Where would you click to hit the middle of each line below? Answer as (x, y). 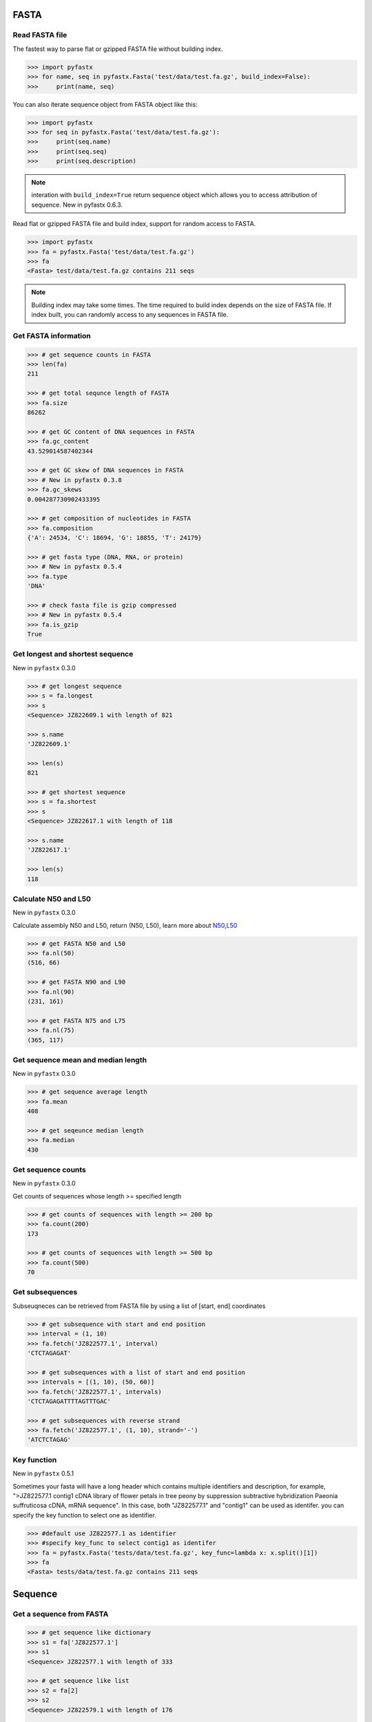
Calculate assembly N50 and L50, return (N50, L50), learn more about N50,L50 (125, 925)
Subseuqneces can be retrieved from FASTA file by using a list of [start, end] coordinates (139, 1306)
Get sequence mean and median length (80, 1059)
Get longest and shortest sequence (73, 654)
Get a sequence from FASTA (61, 1614)
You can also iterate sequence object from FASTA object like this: (105, 104)
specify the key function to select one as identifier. (84, 1515)
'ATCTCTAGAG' (49, 1440)
